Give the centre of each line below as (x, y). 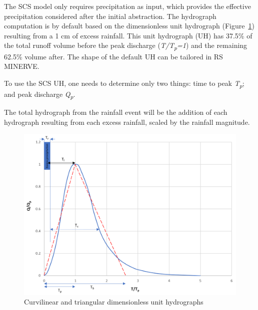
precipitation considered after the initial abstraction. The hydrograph (110, 16)
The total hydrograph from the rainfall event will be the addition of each (116, 112)
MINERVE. (22, 66)
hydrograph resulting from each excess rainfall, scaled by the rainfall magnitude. (127, 122)
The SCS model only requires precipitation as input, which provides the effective (127, 6)
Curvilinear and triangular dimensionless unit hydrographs (114, 302)
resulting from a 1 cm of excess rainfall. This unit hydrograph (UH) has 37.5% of (128, 35)
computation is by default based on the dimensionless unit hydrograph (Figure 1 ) (129, 26)
